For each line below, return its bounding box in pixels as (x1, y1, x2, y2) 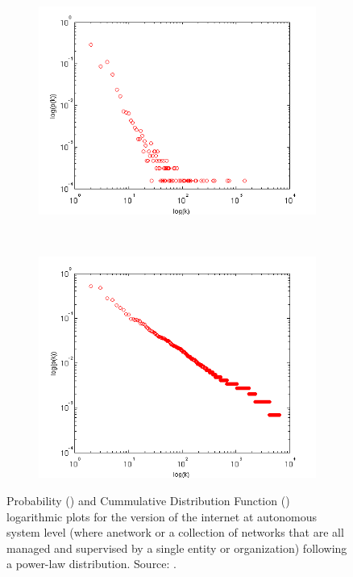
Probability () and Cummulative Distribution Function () (6, 492, 290, 509)
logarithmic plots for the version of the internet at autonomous (6, 508, 318, 525)
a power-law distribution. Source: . (6, 555, 177, 572)
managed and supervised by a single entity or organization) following (6, 539, 347, 556)
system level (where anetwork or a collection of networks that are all (6, 524, 344, 541)
